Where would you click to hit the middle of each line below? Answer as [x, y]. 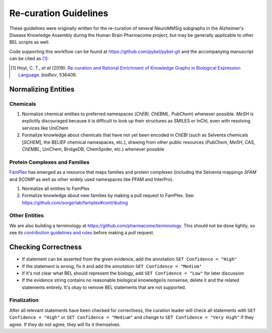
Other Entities [26, 216]
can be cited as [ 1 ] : [29, 58]
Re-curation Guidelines [59, 13]
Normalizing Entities [42, 89]
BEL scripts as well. [29, 42]
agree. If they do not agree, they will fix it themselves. [65, 324]
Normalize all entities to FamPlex [56, 188]
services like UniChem [45, 128]
